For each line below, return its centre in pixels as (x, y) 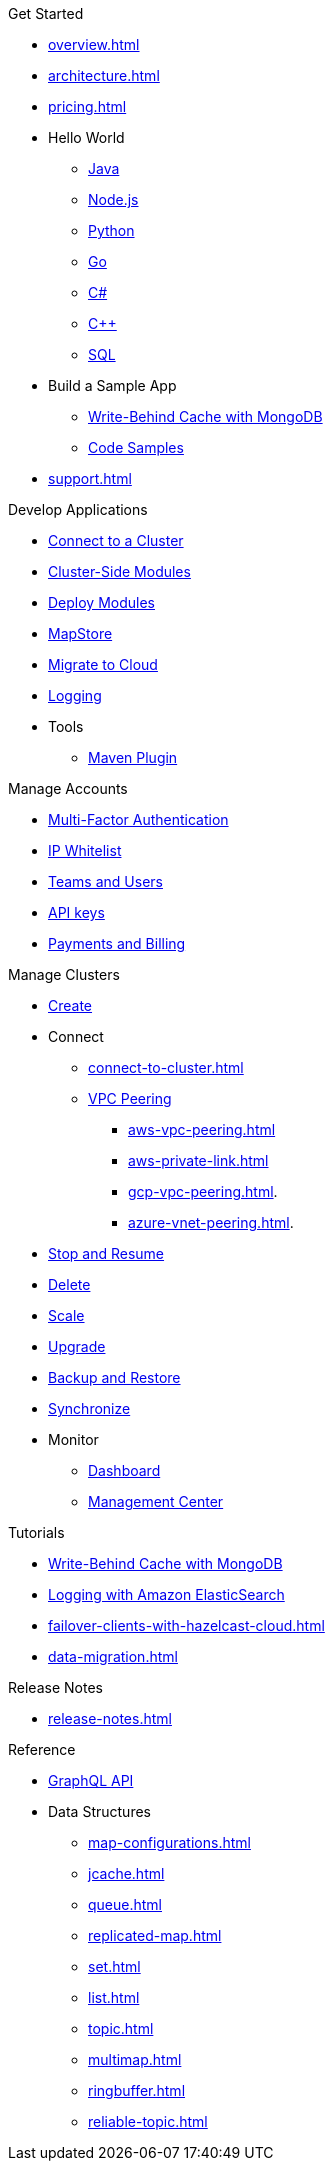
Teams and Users (105, 881)
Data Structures (99, 1811)
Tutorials (36, 1532)
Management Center (156, 1501)
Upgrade (77, 1346)
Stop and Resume (106, 1253)
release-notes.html (110, 1718)
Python (111, 230)
